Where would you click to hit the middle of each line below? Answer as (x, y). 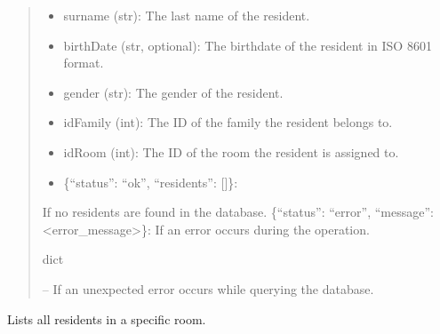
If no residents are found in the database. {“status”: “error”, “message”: (238, 212)
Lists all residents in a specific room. (107, 318)
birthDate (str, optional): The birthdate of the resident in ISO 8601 (248, 45)
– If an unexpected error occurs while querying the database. (208, 288)
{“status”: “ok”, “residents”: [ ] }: (151, 182)
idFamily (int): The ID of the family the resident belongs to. (228, 122)
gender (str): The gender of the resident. (173, 92)
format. (84, 63)
